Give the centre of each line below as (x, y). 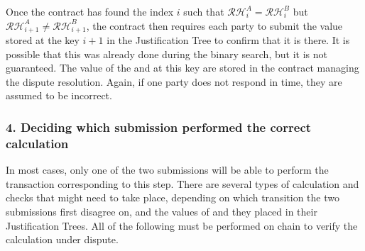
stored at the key (43, 40)
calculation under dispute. (62, 239)
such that (204, 11)
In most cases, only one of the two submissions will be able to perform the (167, 170)
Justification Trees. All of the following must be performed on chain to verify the (182, 225)
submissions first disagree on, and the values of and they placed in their (162, 211)
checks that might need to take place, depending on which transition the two (173, 197)
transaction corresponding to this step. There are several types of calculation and (182, 183)
